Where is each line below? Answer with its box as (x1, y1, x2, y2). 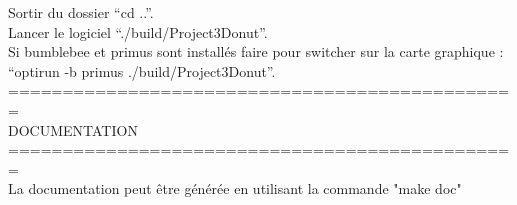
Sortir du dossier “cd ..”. (8, 2, 154, 22)
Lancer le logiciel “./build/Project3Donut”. (8, 21, 268, 42)
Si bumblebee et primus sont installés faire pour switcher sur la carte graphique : (8, 41, 504, 62)
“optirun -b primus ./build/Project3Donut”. (8, 60, 276, 81)
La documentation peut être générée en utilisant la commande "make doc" (8, 178, 462, 199)
